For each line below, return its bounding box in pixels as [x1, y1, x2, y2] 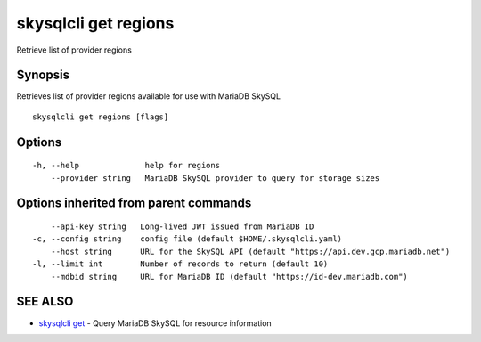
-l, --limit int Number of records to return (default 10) [32, 259, 329, 269]
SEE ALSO [16, 294, 74, 309]
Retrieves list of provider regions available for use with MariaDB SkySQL [16, 91, 281, 102]
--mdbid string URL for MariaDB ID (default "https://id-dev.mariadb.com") [50, 272, 409, 281]
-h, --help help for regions [32, 160, 221, 171]
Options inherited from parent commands [16, 196, 252, 211]
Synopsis [16, 68, 70, 83]
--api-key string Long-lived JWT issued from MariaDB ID [50, 222, 314, 232]
